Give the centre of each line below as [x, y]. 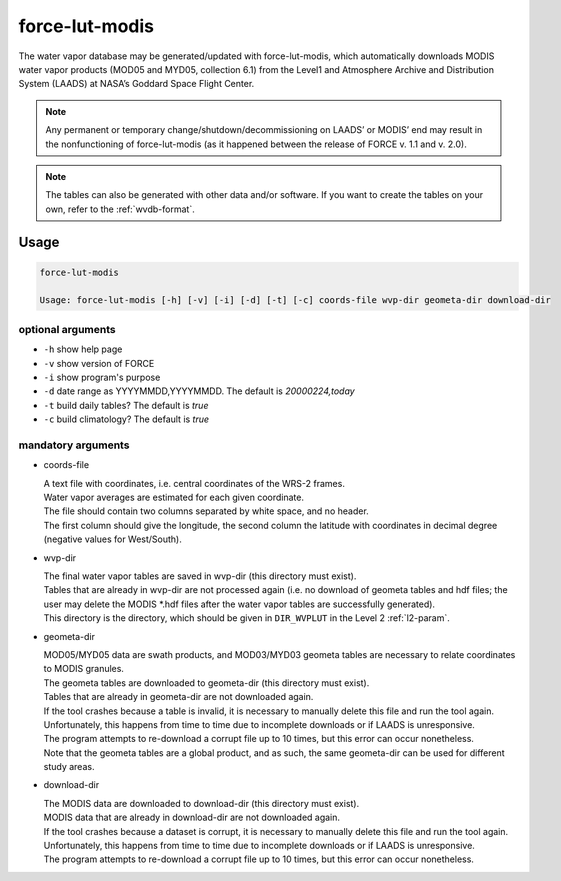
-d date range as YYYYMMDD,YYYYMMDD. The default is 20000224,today [199, 391]
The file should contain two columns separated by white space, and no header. [206, 511]
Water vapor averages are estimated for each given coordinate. [174, 497]
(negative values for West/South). [112, 539]
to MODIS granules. [84, 669]
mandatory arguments [74, 445]
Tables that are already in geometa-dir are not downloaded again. [178, 697]
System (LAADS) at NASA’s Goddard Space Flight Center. [136, 84]
